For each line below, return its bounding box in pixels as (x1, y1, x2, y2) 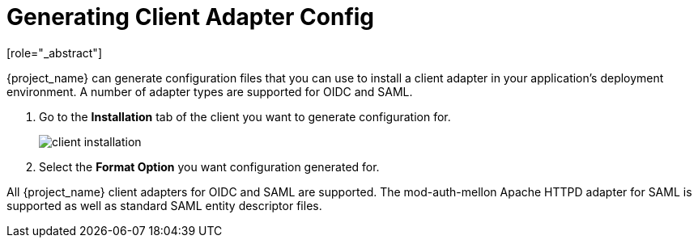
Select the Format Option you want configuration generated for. (39, 159, 380, 174)
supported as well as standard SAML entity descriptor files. (6, 198, 322, 212)
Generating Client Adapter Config (6, 3, 375, 31)
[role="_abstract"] (6, 45, 103, 60)
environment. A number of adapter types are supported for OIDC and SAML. (6, 84, 413, 99)
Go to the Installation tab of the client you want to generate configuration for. (39, 109, 451, 124)
